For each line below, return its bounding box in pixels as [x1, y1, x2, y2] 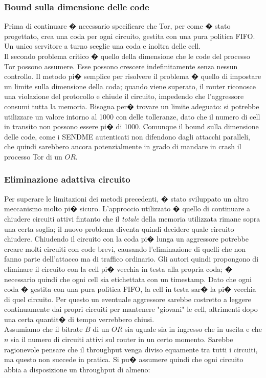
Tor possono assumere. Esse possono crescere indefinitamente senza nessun [4, 61, 238, 71]
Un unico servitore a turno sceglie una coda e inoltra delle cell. [4, 41, 201, 51]
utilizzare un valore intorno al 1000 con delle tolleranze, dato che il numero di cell [4, 111, 260, 122]
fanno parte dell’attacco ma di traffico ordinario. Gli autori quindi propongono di [4, 253, 259, 264]
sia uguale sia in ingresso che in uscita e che [124, 324, 262, 334]
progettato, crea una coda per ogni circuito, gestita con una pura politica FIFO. [4, 30, 255, 41]
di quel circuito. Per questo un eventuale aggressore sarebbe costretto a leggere [4, 293, 251, 304]
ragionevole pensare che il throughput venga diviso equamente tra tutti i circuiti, [4, 344, 258, 354]
